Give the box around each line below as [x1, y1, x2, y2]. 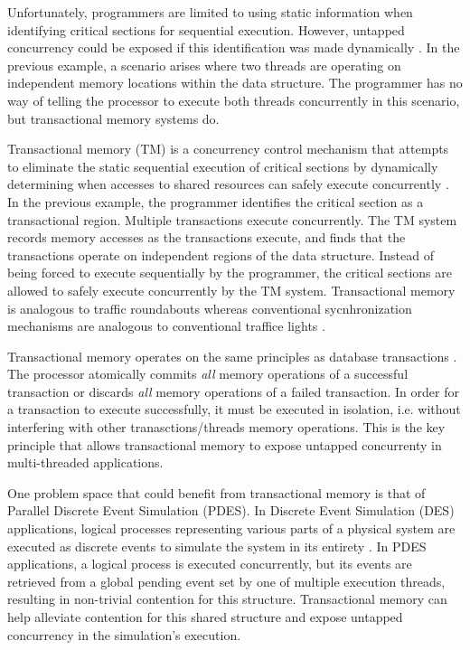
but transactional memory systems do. [7, 108, 220, 127]
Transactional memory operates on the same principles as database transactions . [7, 346, 457, 365]
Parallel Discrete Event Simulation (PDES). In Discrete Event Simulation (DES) [7, 501, 455, 520]
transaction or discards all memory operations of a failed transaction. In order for [7, 382, 459, 400]
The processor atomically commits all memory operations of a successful [7, 364, 409, 383]
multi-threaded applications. [7, 453, 164, 472]
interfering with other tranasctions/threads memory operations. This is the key [7, 418, 446, 437]
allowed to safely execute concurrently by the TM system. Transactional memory [7, 280, 456, 299]
